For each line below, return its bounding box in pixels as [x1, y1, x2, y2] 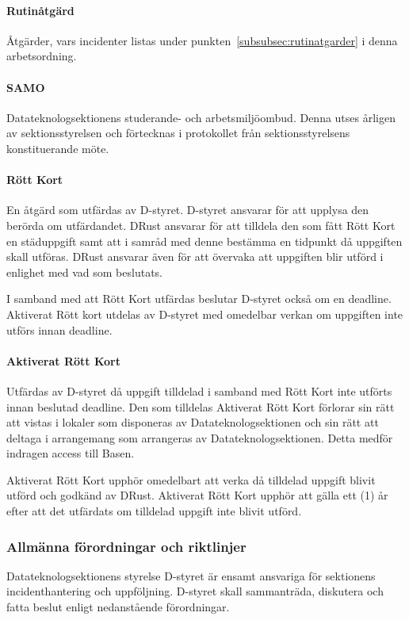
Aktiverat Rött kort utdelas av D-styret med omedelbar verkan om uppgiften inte [6, 305, 403, 322]
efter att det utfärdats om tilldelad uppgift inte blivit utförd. [6, 503, 302, 519]
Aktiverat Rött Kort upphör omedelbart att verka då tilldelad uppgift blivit [6, 471, 376, 488]
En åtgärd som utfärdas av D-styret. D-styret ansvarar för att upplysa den [6, 201, 369, 218]
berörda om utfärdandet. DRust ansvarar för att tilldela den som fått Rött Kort [6, 216, 396, 233]
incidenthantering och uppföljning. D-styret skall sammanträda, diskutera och [6, 583, 384, 599]
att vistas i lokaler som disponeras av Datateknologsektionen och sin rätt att [6, 414, 379, 431]
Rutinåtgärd [6, 2, 75, 18]
